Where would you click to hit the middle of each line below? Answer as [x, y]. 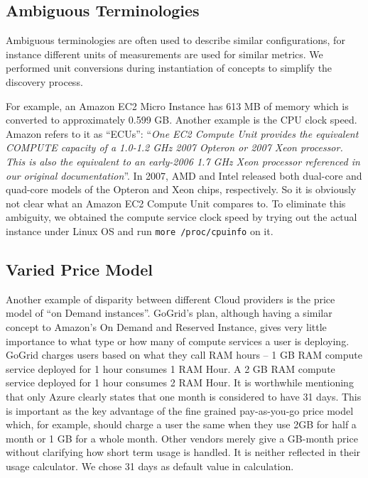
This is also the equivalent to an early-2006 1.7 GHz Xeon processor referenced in [183, 161]
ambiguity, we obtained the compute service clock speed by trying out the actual [182, 217]
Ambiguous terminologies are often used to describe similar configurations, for [175, 40]
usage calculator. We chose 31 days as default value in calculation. [150, 466]
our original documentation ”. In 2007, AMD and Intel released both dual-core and [184, 175]
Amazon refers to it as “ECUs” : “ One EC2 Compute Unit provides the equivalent [182, 133]
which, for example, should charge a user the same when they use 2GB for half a [181, 424]
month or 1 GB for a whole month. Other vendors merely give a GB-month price [182, 438]
